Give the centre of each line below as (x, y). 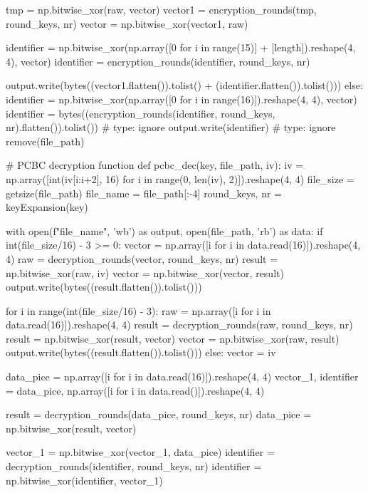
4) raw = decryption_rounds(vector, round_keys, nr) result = (142, 258)
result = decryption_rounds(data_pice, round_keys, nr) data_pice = (159, 414)
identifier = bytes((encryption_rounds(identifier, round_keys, (141, 113)
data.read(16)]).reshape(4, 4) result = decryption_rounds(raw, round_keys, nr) (179, 325)
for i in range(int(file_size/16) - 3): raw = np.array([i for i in (138, 310)
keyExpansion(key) (47, 207)
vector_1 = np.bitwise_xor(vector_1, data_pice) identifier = (140, 452)
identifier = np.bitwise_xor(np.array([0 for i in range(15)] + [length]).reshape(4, (181, 47)
